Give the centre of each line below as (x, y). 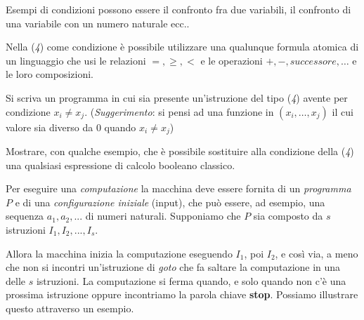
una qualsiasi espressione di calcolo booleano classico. (121, 165)
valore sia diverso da (50, 127)
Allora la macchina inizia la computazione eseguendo (119, 253)
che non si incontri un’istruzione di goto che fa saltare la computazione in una (173, 267)
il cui (343, 111)
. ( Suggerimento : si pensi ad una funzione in (179, 111)
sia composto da (288, 216)
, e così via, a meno (317, 253)
